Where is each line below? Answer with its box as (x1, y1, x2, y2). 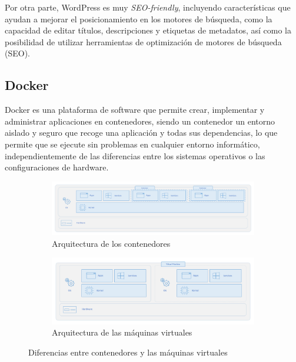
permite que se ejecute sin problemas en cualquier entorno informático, (5, 138, 260, 150)
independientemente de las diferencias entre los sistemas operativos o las (5, 149, 265, 162)
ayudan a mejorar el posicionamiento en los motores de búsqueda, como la (5, 12, 272, 25)
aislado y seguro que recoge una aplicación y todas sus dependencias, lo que (5, 126, 278, 139)
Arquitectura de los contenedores (52, 237, 171, 249)
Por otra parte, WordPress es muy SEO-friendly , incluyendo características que (5, 1, 291, 13)
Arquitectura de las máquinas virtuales (52, 326, 192, 338)
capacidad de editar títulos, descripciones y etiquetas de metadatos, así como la (5, 24, 292, 36)
